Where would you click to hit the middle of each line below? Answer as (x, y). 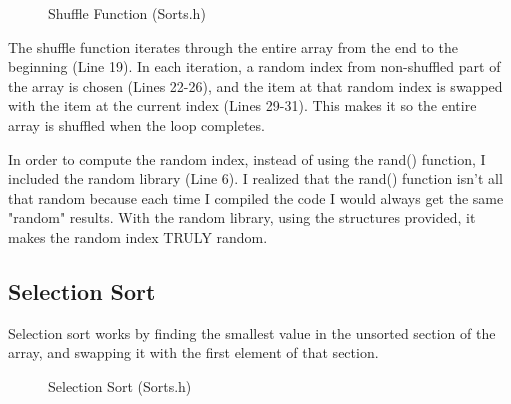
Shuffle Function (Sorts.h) (127, 13)
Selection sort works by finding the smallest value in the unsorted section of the (252, 332)
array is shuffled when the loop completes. (136, 124)
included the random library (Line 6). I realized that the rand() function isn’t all (255, 178)
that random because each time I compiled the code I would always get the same (256, 197)
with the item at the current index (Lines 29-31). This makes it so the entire (242, 105)
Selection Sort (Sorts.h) (120, 385)
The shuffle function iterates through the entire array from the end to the (233, 46)
